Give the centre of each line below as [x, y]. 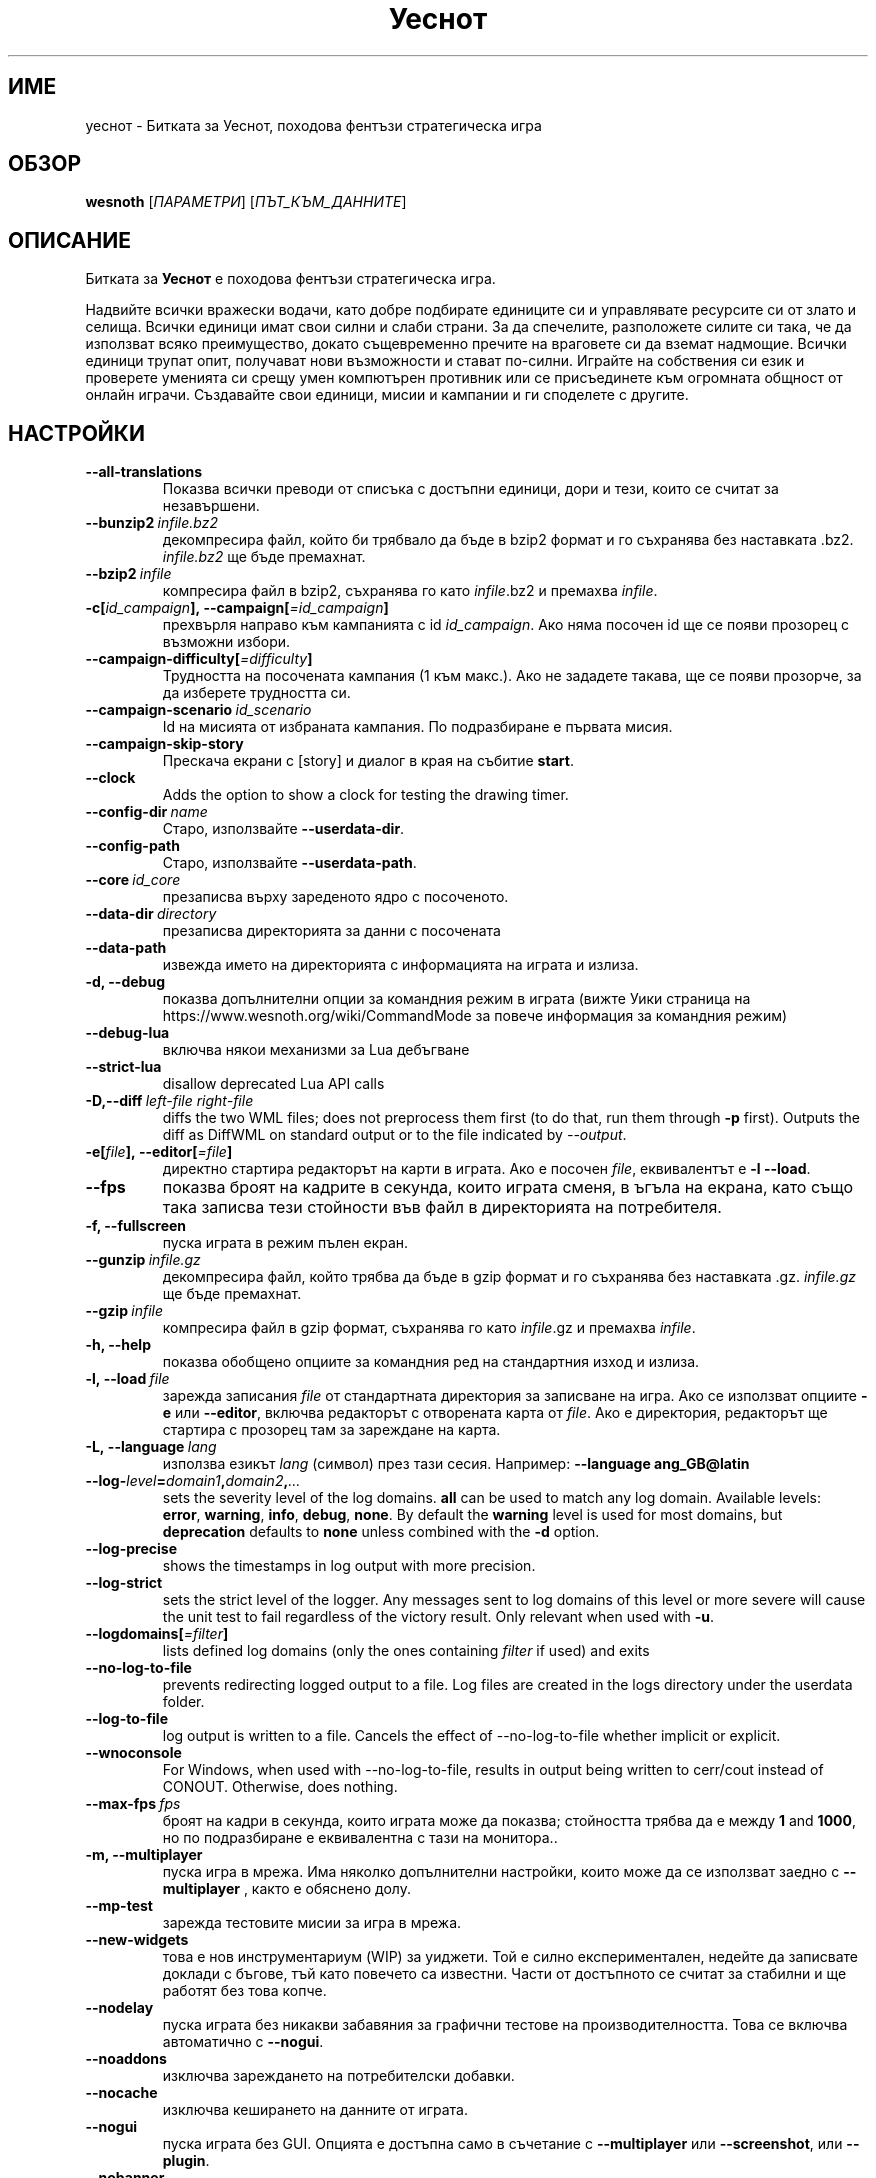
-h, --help [118, 1345]
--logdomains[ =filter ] [157, 1634]
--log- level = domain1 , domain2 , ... [193, 1481]
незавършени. [211, 506]
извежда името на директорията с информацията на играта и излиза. [400, 965]
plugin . [186, 2161]
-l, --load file [127, 1379]
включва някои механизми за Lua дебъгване [316, 1050]
